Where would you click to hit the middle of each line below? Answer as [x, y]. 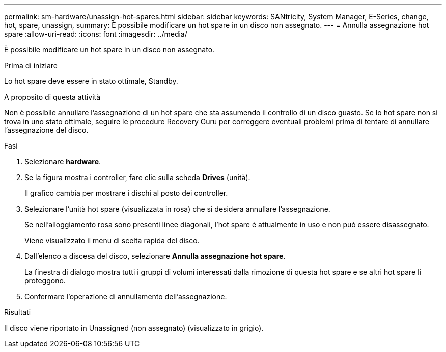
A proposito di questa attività [52, 97]
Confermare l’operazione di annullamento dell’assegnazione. [126, 296]
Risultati [18, 312]
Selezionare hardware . [63, 162]
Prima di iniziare [31, 65]
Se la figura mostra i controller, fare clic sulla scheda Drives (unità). [137, 177]
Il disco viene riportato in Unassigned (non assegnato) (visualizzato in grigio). [134, 328]
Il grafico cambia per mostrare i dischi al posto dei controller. [126, 193]
